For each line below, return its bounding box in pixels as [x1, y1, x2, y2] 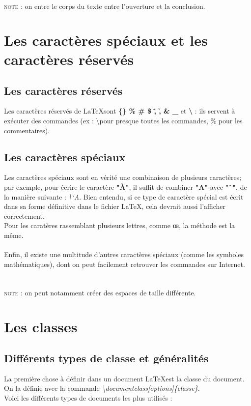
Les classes [4, 317, 78, 337]
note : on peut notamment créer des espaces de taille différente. [4, 288, 196, 298]
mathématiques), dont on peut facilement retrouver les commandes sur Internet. [4, 259, 245, 269]
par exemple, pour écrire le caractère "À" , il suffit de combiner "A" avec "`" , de [4, 181, 247, 192]
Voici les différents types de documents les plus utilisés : [4, 392, 172, 403]
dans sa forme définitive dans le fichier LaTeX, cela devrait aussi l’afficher [4, 201, 226, 211]
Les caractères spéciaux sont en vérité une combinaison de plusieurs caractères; [4, 172, 242, 182]
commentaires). [4, 125, 50, 135]
